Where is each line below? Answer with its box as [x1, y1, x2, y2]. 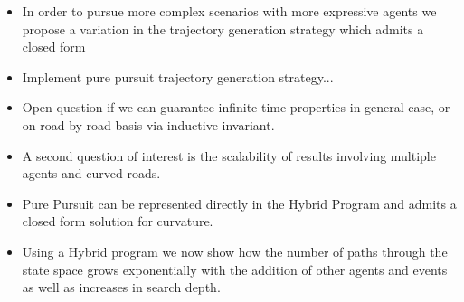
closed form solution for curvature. [22, 212, 213, 231]
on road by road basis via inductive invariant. [22, 115, 275, 134]
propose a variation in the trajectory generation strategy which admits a [22, 19, 424, 38]
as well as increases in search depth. [22, 278, 221, 297]
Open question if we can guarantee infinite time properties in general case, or [22, 98, 450, 117]
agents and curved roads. [22, 164, 161, 183]
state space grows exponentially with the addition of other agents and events [22, 260, 448, 278]
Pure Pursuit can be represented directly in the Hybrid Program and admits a [22, 193, 457, 212]
